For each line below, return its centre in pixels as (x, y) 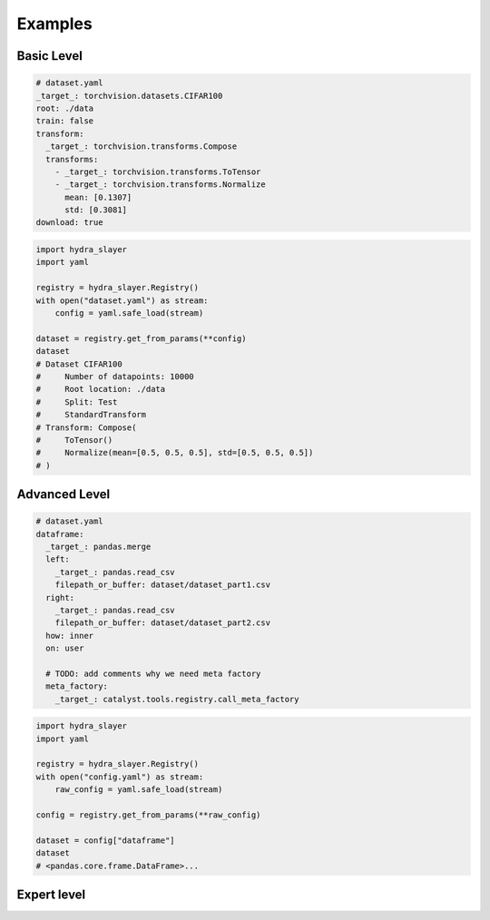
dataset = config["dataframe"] (106, 840)
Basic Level (50, 56)
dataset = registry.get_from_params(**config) (141, 338)
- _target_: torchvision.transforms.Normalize (161, 185)
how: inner (70, 636)
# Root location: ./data (101, 389)
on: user (65, 648)
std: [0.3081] (96, 210)
